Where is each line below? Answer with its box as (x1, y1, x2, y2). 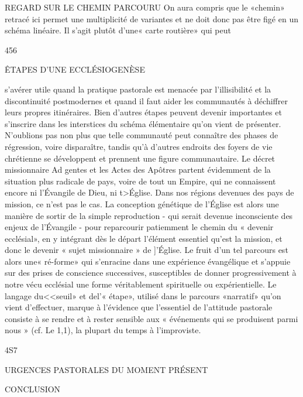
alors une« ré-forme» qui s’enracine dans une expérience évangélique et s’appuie (5, 255, 291, 267)
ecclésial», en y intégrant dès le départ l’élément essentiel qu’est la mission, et (5, 232, 283, 244)
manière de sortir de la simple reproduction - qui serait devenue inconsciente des (5, 209, 293, 221)
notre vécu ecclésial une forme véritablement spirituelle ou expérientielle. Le (5, 278, 277, 290)
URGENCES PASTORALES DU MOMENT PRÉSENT (5, 363, 208, 375)
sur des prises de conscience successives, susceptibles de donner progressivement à (5, 266, 297, 279)
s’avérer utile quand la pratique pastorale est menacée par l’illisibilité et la (5, 83, 271, 95)
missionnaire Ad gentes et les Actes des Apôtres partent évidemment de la (5, 163, 271, 176)
